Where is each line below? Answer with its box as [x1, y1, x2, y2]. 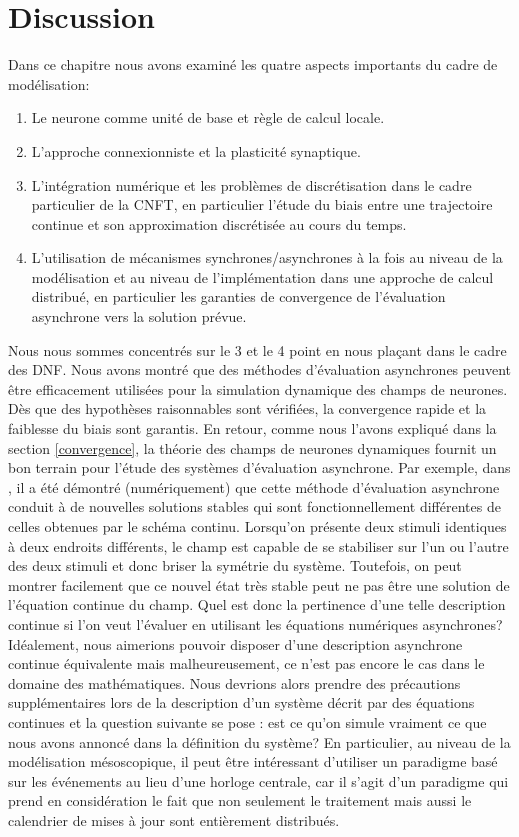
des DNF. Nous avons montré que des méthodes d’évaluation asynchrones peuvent [8, 359, 512, 380]
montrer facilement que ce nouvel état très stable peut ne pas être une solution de [8, 574, 510, 595]
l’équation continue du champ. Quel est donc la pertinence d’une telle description [8, 594, 506, 615]
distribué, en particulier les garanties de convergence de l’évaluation [31, 286, 446, 307]
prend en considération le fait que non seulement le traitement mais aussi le [8, 790, 472, 811]
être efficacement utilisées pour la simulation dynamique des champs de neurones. [8, 378, 508, 399]
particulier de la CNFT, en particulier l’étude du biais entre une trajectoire [31, 194, 493, 215]
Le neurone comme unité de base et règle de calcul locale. [31, 107, 385, 128]
